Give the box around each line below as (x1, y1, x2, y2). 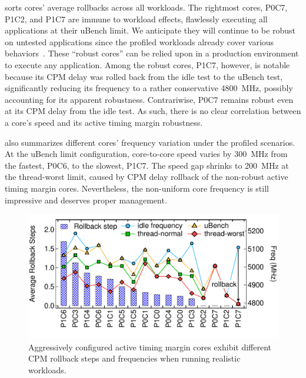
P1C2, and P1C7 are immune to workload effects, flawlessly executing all (5, 12, 268, 25)
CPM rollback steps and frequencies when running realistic (28, 352, 241, 364)
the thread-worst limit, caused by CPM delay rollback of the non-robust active (5, 170, 288, 183)
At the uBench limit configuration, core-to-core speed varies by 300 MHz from (5, 148, 288, 160)
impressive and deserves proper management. (5, 193, 167, 206)
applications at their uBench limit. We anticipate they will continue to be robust (5, 24, 295, 36)
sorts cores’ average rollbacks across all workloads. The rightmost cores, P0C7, (5, 1, 288, 13)
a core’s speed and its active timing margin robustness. (5, 116, 203, 128)
